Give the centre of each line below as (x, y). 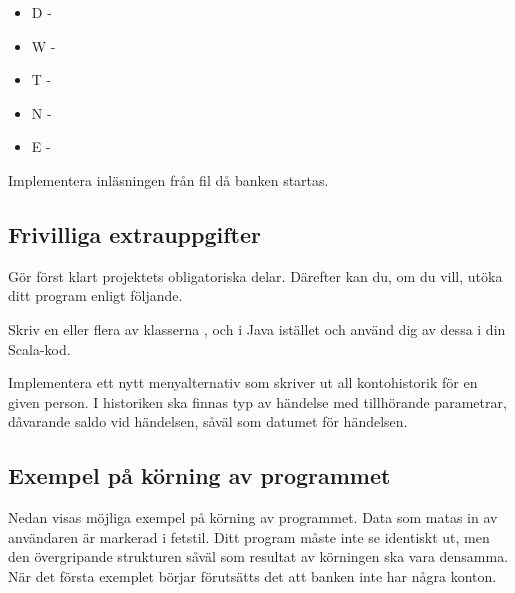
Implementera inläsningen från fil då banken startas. (168, 179)
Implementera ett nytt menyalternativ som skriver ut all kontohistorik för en (243, 382)
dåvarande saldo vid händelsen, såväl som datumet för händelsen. (208, 421)
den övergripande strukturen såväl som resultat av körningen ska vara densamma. (258, 556)
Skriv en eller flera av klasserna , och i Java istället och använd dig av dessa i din (257, 328)
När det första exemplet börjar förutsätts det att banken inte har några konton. (252, 575)
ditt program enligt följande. (95, 295)
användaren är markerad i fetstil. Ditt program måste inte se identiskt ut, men (249, 536)
